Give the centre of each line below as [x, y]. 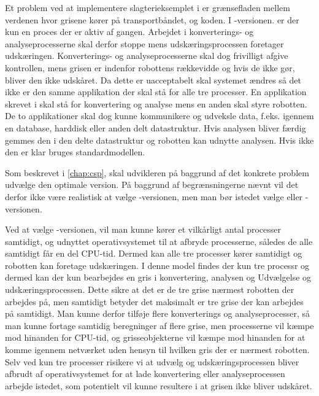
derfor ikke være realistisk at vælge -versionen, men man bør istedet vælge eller [154, 196]
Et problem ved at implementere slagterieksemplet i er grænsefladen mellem [148, 7]
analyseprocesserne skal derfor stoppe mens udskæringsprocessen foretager [144, 43]
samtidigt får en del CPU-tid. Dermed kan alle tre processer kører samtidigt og [154, 253]
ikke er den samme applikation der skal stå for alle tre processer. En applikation [156, 92]
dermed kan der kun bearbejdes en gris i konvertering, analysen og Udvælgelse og [158, 277]
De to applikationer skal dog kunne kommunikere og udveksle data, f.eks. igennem [159, 116]
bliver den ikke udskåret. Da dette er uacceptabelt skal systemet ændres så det [153, 80]
